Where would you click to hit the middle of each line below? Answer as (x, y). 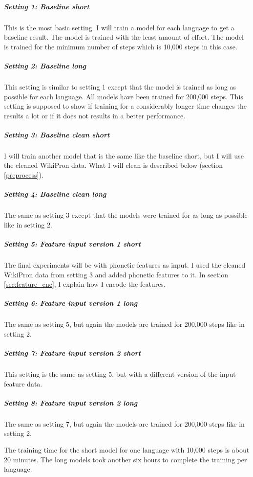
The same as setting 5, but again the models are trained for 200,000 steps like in (124, 324)
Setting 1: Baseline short (47, 6)
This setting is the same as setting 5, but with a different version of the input (120, 374)
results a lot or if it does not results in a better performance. (95, 115)
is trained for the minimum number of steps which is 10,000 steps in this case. (121, 46)
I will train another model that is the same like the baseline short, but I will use (124, 155)
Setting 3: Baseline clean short (57, 134)
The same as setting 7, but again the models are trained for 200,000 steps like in (124, 423)
